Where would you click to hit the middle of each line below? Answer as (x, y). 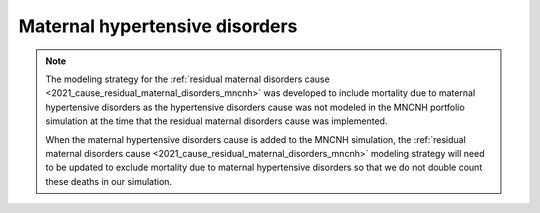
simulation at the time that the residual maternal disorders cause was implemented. (216, 121)
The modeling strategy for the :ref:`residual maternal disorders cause (187, 79)
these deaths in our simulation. (109, 181)
